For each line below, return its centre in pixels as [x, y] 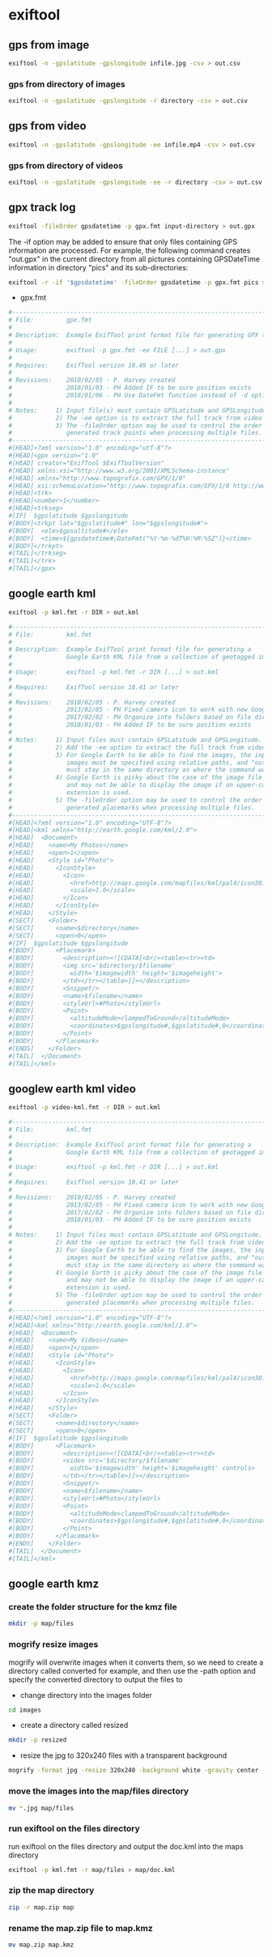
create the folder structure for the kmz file [93, 1607]
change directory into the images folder [86, 1695]
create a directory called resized [74, 1725]
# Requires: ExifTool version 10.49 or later [94, 365]
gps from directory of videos [66, 165]
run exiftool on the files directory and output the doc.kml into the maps [126, 1846]
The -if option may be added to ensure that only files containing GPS [123, 241]
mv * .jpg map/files [41, 1808]
